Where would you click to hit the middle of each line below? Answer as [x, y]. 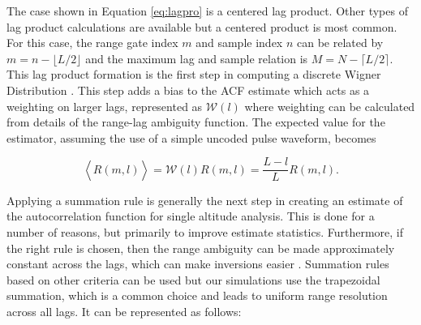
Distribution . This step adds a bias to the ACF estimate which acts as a [188, 90]
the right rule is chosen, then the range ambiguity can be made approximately [201, 248]
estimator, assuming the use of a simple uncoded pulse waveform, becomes [191, 137]
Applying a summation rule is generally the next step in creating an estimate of [205, 200]
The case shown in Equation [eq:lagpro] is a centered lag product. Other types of [207, 11]
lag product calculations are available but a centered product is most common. [202, 26]
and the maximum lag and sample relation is [197, 58]
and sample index [239, 43]
